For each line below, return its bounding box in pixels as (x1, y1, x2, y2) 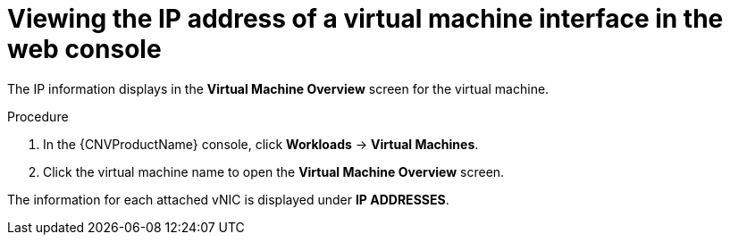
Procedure (7, 108, 69, 124)
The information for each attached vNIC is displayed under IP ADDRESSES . (7, 191, 449, 207)
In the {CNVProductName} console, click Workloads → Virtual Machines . (43, 136, 479, 152)
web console (7, 34, 162, 64)
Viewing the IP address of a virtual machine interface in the (7, 4, 724, 34)
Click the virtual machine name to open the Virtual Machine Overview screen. (43, 163, 505, 179)
